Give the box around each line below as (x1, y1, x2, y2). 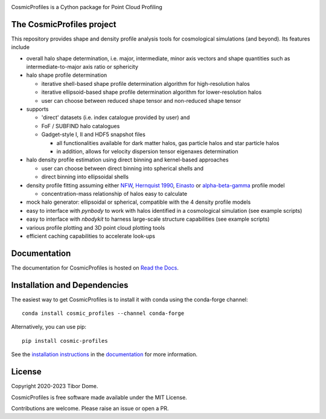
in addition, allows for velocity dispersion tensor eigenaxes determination (56, 148, 238, 155)
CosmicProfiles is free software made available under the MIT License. (11, 394, 187, 401)
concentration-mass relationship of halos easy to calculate (41, 190, 187, 197)
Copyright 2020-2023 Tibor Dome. (11, 383, 98, 390)
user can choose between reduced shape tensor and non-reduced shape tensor (41, 97, 241, 104)
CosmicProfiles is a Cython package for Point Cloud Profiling (11, 4, 162, 10)
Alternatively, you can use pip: (11, 323, 87, 331)
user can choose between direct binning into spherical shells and (41, 164, 204, 172)
